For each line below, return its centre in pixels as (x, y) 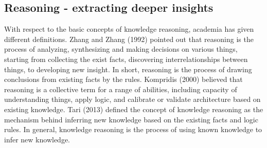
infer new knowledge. (37, 139)
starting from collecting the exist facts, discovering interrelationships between (126, 59)
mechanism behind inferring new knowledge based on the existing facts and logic (131, 119)
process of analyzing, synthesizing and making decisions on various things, (121, 49)
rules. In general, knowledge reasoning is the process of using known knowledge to (133, 129)
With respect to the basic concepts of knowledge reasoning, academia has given (129, 29)
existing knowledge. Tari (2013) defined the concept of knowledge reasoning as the (134, 109)
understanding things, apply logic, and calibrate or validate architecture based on (132, 99)
